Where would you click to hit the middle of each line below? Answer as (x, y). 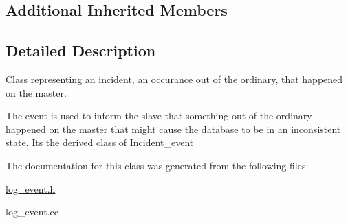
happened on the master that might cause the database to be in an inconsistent (173, 129)
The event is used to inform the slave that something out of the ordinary (159, 116)
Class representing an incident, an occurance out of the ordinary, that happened (174, 79)
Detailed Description (81, 50)
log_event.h (31, 188)
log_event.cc (32, 212)
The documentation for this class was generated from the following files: (157, 165)
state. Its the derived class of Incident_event (100, 142)
